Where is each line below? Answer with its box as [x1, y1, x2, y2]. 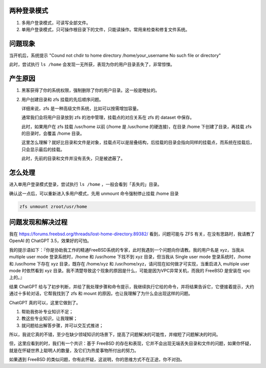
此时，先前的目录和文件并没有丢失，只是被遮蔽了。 [21, 155, 125, 161]
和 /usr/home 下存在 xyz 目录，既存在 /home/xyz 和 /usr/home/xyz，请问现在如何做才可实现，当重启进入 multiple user [9, 260, 250, 266]
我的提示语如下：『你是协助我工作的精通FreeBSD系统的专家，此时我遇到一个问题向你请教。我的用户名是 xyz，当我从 [9, 247, 245, 253]
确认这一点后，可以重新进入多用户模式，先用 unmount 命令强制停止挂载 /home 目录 [9, 190, 179, 196]
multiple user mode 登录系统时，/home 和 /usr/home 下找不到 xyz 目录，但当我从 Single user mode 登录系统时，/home [9, 254, 251, 260]
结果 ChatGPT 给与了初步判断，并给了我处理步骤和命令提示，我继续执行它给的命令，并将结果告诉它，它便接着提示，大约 [9, 284, 255, 290]
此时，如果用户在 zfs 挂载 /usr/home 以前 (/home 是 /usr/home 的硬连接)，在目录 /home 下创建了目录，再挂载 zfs [21, 123, 252, 129]
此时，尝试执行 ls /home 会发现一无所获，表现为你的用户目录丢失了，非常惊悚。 [9, 62, 175, 68]
